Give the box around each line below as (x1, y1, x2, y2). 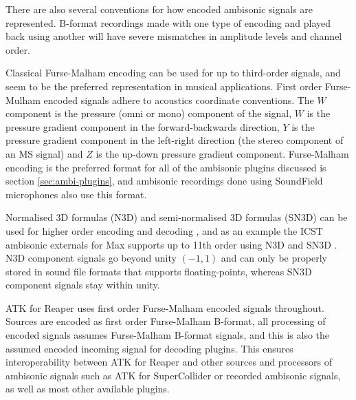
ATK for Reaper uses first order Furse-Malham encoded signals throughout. (5, 300, 324, 315)
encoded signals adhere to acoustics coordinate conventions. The (43, 92, 314, 107)
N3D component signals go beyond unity (5, 251, 177, 265)
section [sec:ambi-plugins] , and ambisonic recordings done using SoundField (5, 173, 323, 188)
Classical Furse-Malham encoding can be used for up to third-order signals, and (5, 65, 341, 80)
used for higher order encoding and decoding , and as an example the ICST (5, 223, 323, 238)
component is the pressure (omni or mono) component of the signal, (5, 106, 292, 120)
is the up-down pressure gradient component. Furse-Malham (96, 146, 349, 160)
